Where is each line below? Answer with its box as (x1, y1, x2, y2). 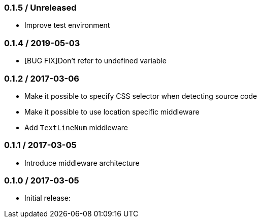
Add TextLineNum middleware (24, 123, 128, 132)
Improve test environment (24, 21, 110, 30)
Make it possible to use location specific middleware (24, 107, 200, 116)
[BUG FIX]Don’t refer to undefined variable (24, 56, 167, 65)
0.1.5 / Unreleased (4, 3, 77, 13)
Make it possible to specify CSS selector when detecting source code (24, 91, 257, 100)
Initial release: (24, 194, 71, 203)
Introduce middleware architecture (24, 158, 140, 167)
